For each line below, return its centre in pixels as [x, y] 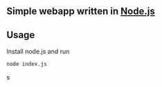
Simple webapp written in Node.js [81, 11]
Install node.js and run [38, 52]
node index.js [27, 64]
